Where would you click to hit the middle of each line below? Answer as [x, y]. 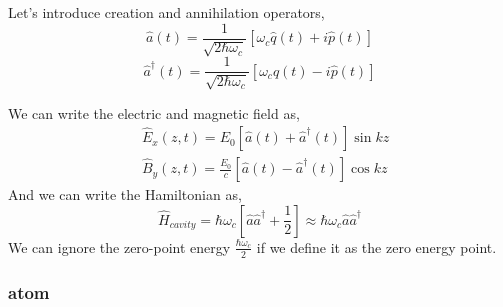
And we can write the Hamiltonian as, [125, 194]
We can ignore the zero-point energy [119, 246]
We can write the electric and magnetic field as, [154, 112]
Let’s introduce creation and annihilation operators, [166, 12]
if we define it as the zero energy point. [376, 246]
